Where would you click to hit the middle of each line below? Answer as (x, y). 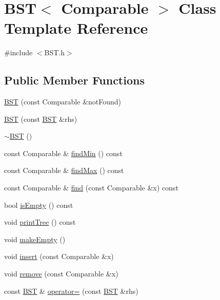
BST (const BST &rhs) (41, 119)
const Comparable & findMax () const (64, 170)
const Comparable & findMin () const (63, 153)
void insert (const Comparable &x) (59, 256)
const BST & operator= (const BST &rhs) (71, 291)
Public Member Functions (74, 80)
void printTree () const (40, 222)
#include (18, 52)
